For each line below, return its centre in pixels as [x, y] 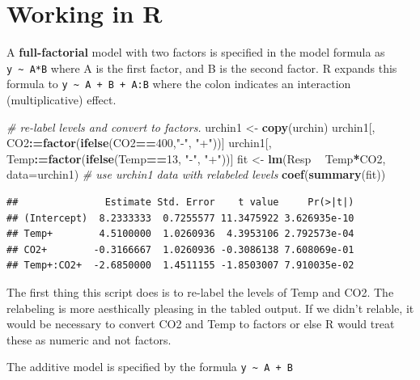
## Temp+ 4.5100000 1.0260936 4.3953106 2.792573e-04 [180, 234]
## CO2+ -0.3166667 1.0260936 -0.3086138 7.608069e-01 [180, 249]
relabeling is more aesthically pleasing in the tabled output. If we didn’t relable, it [210, 308]
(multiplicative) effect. [62, 100]
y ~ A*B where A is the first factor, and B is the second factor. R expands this [202, 68]
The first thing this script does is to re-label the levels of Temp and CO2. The [200, 291]
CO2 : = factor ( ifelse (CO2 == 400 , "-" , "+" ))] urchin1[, [139, 143]
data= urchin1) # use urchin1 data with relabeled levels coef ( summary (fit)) [196, 174]
